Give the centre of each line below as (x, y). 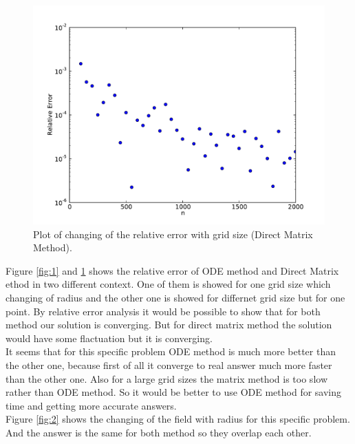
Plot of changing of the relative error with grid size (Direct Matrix (173, 234)
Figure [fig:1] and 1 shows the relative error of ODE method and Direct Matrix (172, 270)
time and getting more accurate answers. (91, 405)
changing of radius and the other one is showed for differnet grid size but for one (175, 297)
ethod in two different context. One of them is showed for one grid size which (168, 284)
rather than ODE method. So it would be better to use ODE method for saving (174, 392)
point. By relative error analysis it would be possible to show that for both (163, 311)
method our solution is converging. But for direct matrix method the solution (169, 325)
